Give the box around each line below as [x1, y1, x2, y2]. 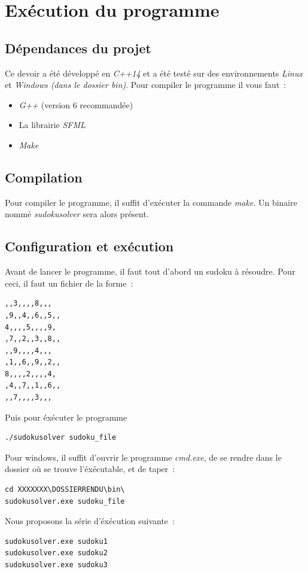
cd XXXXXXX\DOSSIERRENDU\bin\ [5, 485, 125, 494]
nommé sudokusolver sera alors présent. [5, 208, 149, 220]
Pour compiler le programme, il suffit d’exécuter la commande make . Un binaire [5, 196, 297, 208]
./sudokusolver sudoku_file [5, 433, 117, 442]
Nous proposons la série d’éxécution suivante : [5, 515, 175, 527]
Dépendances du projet [5, 38, 151, 57]
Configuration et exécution [5, 237, 174, 255]
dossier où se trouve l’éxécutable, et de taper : [5, 463, 175, 475]
